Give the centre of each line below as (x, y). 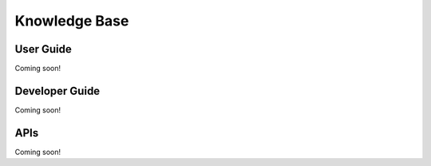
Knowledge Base (72, 21)
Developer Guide (57, 91)
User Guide (43, 49)
